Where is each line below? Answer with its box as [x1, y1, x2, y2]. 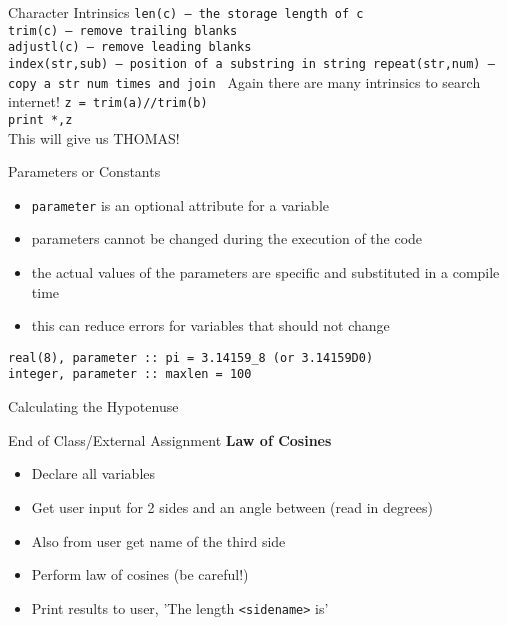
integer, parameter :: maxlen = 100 [8, 367, 252, 382]
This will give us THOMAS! [8, 127, 180, 148]
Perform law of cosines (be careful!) [31, 564, 249, 585]
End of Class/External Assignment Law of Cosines [8, 429, 332, 450]
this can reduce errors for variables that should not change [31, 315, 390, 336]
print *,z [8, 112, 73, 127]
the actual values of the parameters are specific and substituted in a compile [31, 262, 500, 283]
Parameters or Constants [8, 161, 161, 182]
